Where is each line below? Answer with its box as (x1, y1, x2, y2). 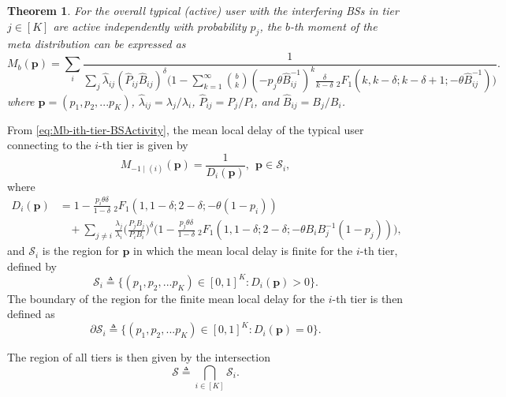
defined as (7, 305, 55, 322)
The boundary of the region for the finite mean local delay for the (7, 290, 326, 306)
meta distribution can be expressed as (7, 36, 186, 52)
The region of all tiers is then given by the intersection (7, 349, 270, 365)
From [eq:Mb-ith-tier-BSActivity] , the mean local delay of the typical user (7, 121, 364, 137)
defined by (7, 257, 58, 274)
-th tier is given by (99, 137, 188, 153)
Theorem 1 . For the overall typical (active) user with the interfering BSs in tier (7, 2, 399, 18)
